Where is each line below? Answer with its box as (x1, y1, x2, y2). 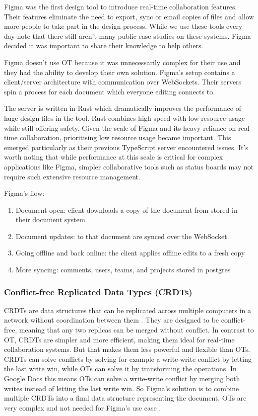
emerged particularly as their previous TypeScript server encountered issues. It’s (4, 142, 249, 152)
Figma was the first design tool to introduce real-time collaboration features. (4, 1, 237, 11)
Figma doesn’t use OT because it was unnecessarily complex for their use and (4, 57, 241, 67)
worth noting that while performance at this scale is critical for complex (4, 152, 223, 162)
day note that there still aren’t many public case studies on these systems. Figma (4, 30, 251, 41)
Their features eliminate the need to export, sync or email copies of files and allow (4, 11, 254, 21)
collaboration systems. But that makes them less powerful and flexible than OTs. (4, 344, 250, 354)
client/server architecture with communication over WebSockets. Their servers (4, 77, 242, 87)
